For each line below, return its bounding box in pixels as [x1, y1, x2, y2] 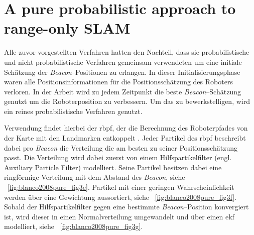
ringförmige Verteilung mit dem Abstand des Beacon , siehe [4, 172, 185, 182]
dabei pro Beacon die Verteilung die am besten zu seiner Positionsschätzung [4, 142, 237, 153]
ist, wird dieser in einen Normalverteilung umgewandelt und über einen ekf [4, 211, 234, 221]
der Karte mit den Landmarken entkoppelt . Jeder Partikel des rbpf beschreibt [4, 133, 246, 143]
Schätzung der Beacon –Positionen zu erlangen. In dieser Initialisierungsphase [4, 66, 240, 77]
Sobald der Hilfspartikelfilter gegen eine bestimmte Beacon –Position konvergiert [4, 201, 249, 212]
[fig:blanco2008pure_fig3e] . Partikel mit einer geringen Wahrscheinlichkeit [8, 182, 234, 192]
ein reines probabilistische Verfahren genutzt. [4, 105, 143, 116]
